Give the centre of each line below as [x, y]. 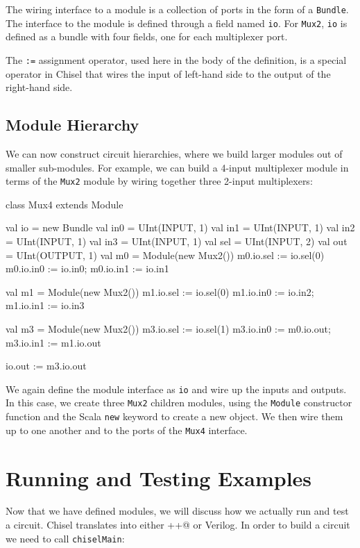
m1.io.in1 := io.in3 [45, 305]
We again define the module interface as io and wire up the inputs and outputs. [176, 389]
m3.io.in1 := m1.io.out [53, 342]
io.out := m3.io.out [46, 366]
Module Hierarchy [72, 125]
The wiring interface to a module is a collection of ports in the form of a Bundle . [177, 9]
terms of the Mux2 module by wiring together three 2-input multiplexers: [159, 181]
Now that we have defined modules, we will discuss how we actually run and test [177, 511]
